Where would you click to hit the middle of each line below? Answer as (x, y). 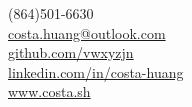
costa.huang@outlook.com (87, 32)
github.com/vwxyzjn (71, 52)
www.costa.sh (49, 91)
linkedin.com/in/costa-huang (96, 71)
